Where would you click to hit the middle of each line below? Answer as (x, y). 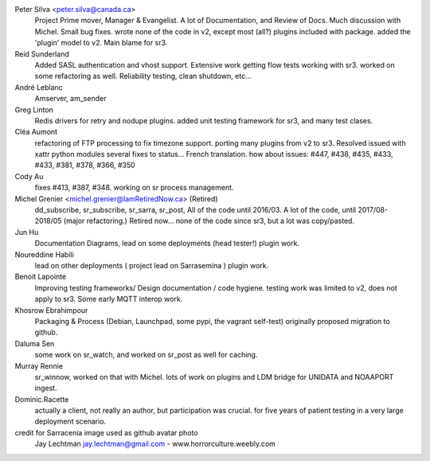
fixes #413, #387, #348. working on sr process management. (134, 188)
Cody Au (29, 176)
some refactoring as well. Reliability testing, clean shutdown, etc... (143, 76)
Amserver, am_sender (70, 99)
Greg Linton (34, 109)
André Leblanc (39, 87)
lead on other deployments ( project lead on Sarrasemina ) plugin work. (152, 265)
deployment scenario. (70, 421)
